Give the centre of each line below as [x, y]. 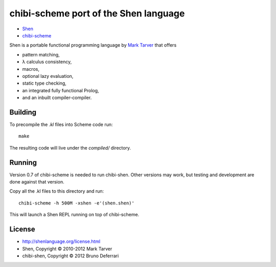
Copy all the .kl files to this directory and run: [57, 191]
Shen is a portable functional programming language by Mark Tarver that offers [93, 45]
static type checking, [44, 83]
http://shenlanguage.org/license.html [61, 241]
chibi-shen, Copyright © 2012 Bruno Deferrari [71, 256]
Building [23, 112]
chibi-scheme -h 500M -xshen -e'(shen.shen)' [77, 203]
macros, [31, 69]
